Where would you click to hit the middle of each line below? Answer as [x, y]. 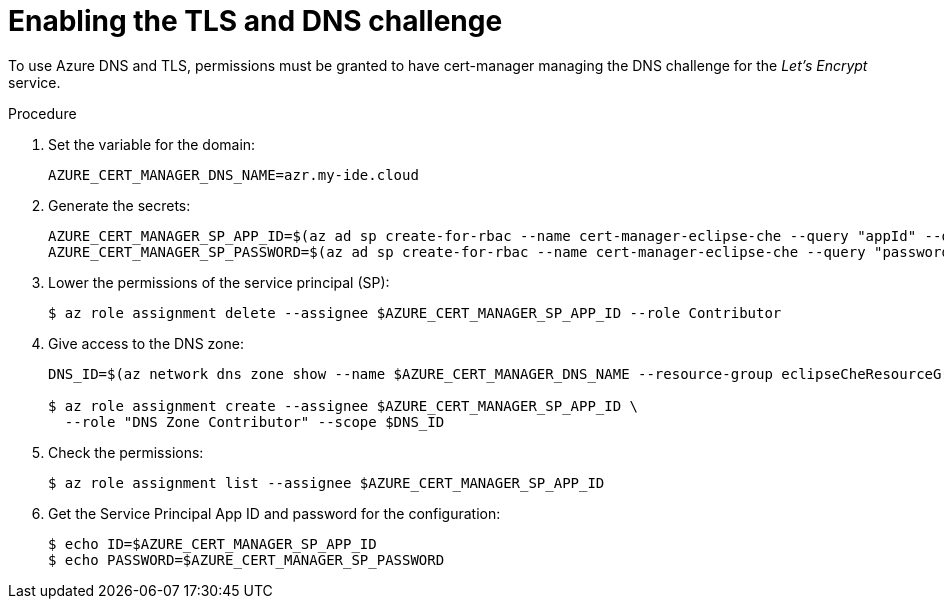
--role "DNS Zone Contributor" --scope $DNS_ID [254, 421]
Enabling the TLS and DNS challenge [255, 21]
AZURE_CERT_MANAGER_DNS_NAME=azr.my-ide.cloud [233, 174]
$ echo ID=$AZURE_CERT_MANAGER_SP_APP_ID [212, 543]
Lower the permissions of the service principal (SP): [219, 282]
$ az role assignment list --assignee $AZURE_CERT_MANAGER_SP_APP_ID [326, 482]
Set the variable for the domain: [152, 144]
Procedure [42, 113]
